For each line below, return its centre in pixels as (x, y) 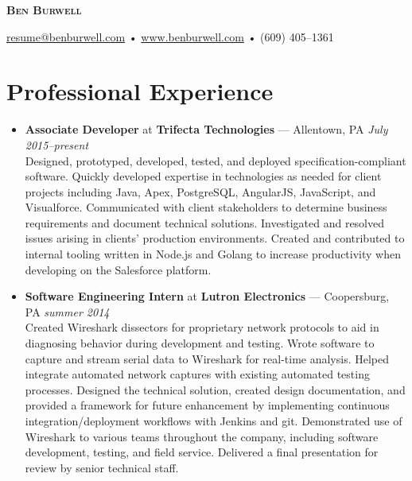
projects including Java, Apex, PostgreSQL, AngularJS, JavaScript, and (200, 191)
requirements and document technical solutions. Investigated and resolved (205, 222)
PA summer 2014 (67, 311)
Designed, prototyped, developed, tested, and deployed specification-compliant (216, 160)
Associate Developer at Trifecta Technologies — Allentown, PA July (206, 129)
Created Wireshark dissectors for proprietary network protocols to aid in (202, 327)
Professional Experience (140, 91)
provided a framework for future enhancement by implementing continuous (207, 405)
